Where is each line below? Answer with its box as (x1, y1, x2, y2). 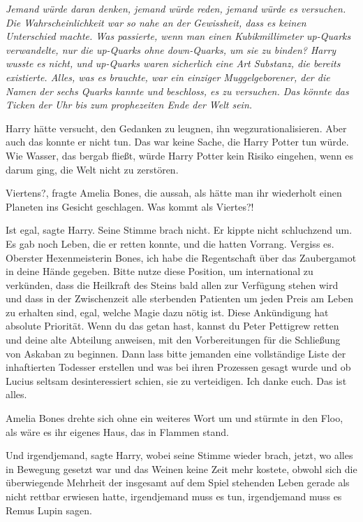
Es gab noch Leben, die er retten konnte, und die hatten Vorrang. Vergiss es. (6, 236, 334, 251)
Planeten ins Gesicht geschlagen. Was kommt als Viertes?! (6, 199, 254, 213)
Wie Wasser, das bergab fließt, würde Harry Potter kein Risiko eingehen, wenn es (6, 148, 353, 162)
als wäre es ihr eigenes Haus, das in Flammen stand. (6, 424, 229, 439)
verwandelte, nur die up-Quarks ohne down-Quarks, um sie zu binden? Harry (6, 42, 336, 57)
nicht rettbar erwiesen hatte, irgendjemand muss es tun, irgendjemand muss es (6, 489, 342, 503)
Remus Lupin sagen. (6, 502, 92, 517)
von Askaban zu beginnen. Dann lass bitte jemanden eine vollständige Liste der (6, 346, 346, 360)
